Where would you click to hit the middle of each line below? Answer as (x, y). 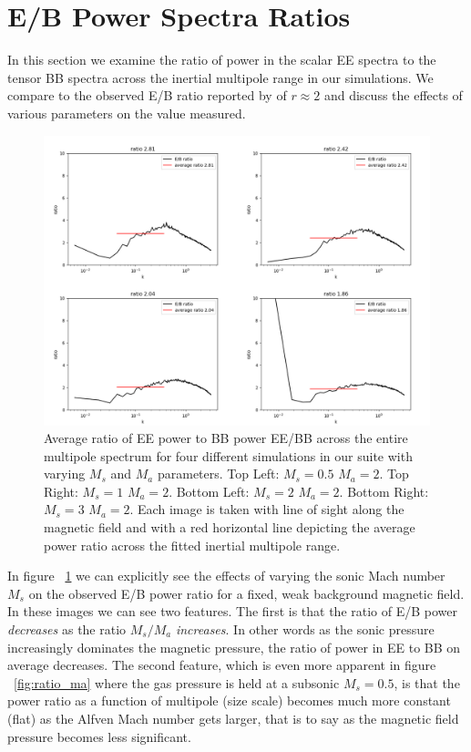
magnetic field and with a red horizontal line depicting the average (230, 527)
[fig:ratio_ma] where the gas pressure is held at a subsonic (177, 682)
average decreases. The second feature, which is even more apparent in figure (222, 665)
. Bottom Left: (209, 491)
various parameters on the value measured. (127, 113)
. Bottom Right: (384, 491)
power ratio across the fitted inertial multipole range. (192, 545)
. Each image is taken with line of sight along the (267, 509)
